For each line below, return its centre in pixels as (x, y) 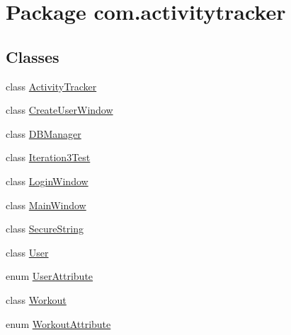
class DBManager (44, 133)
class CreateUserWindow (59, 110)
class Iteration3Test (48, 157)
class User (27, 252)
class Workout (36, 299)
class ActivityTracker (51, 86)
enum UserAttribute (50, 276)
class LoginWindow (47, 181)
